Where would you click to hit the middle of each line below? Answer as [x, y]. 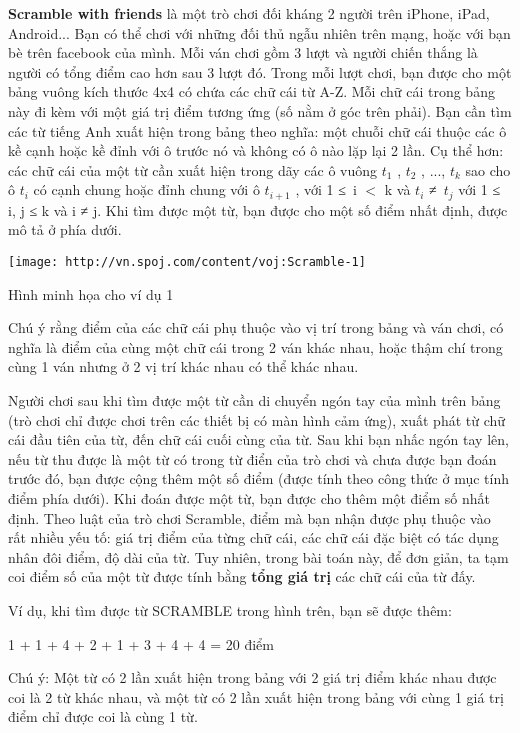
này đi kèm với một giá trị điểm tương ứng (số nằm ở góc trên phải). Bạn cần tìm [260, 110]
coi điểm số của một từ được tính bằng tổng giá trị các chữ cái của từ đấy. [242, 576]
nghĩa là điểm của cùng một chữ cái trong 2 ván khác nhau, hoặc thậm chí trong [255, 346]
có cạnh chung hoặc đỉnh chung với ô [146, 189]
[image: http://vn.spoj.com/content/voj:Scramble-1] [187, 261]
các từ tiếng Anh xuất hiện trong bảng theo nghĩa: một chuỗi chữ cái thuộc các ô [257, 130]
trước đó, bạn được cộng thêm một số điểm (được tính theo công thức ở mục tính [259, 478]
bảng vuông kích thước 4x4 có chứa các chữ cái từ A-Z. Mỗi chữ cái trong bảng [251, 91]
